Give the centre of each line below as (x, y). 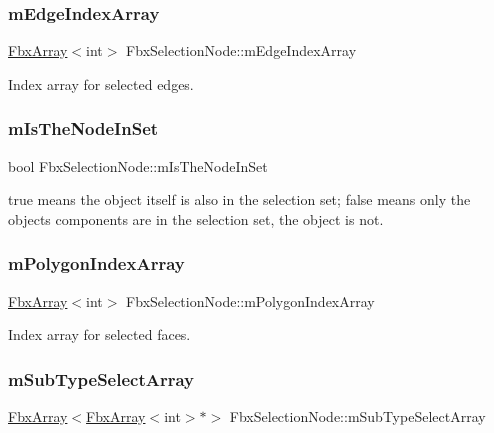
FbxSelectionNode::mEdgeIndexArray (241, 50)
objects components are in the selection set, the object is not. (196, 218)
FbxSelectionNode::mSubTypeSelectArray (357, 416)
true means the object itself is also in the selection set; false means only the (239, 199)
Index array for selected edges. (101, 83)
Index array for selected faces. (99, 334)
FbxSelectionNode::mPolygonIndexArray (250, 300)
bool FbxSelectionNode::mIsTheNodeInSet (138, 165)
